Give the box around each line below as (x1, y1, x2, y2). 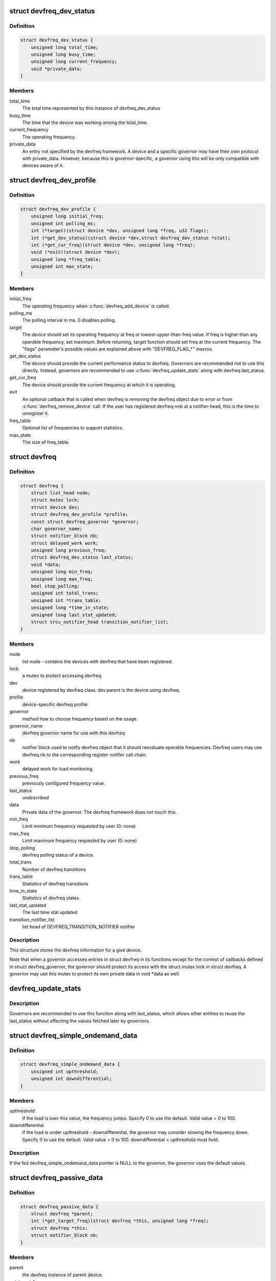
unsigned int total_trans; (31, 590, 99, 596)
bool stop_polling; (31, 583, 80, 589)
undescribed (22, 794, 49, 800)
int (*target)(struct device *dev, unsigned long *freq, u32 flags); (31, 228, 209, 234)
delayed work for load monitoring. (22, 766, 94, 772)
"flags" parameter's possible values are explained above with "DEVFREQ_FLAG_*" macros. (22, 346, 213, 352)
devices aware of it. (22, 162, 64, 169)
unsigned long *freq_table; (31, 256, 102, 262)
